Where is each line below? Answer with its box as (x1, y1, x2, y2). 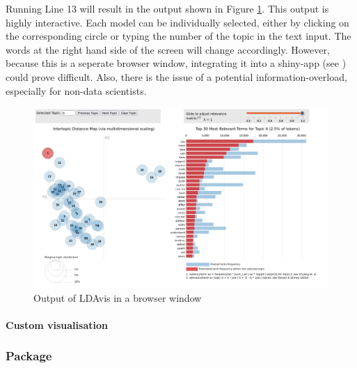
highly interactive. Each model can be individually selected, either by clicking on (6, 15, 349, 29)
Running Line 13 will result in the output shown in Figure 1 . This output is (6, 1, 329, 15)
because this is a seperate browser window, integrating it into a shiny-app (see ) (6, 56, 347, 70)
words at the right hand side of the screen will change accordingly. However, (6, 42, 330, 56)
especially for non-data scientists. (6, 83, 147, 98)
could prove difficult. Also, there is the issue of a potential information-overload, (6, 69, 347, 84)
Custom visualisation (6, 317, 108, 332)
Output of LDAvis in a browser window (33, 290, 202, 305)
